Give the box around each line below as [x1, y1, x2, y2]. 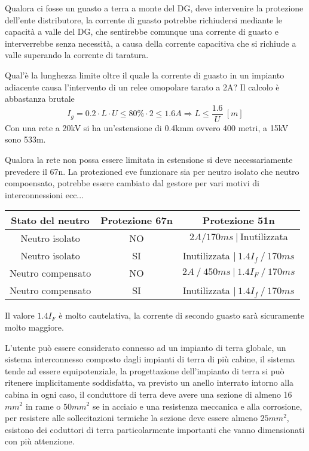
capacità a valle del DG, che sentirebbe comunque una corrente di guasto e [5, 25, 279, 38]
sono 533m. [5, 133, 46, 146]
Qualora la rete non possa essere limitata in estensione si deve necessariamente [5, 153, 293, 165]
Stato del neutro [11, 213, 90, 228]
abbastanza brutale [5, 92, 75, 105]
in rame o [25, 399, 61, 412]
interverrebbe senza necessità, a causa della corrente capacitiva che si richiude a [5, 37, 296, 49]
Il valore [5, 309, 35, 322]
